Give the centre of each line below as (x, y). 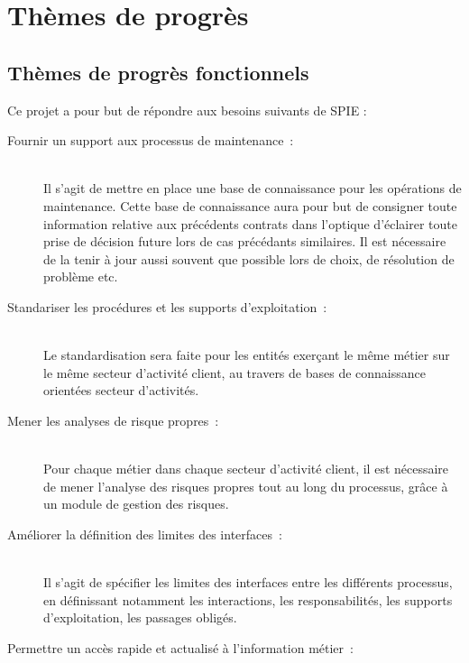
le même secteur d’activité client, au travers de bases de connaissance (234, 372)
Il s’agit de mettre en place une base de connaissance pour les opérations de (253, 188)
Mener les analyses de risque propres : (113, 420)
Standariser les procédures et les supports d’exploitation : (167, 306)
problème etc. (81, 276)
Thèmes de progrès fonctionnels (158, 72)
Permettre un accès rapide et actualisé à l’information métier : (180, 647)
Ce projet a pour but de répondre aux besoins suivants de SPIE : (187, 110)
